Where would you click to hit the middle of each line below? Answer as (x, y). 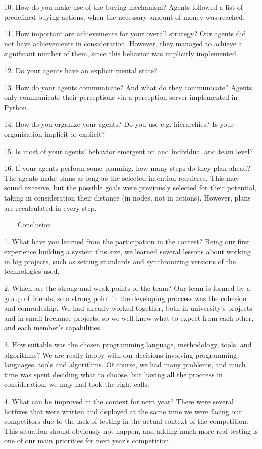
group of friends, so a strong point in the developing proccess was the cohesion (125, 298)
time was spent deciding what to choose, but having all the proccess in (113, 374)
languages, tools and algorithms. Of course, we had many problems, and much (125, 364)
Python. (16, 107)
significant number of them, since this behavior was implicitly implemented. (121, 53)
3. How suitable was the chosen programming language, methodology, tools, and (128, 345)
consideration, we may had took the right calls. (77, 384)
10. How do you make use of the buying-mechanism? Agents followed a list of (124, 7)
